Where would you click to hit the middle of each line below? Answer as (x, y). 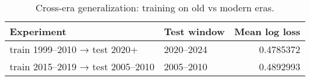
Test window (195, 31)
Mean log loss (267, 31)
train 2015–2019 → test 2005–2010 (82, 66)
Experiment (38, 31)
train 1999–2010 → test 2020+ (74, 49)
